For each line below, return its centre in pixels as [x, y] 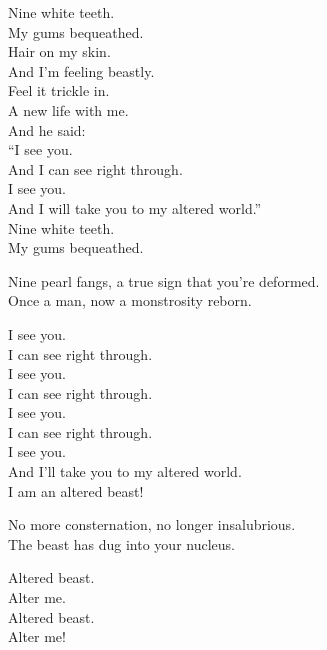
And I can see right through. [95, 168]
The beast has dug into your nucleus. [121, 543]
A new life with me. [68, 109]
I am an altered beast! [76, 490]
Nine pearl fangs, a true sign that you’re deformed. [164, 280]
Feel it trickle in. [59, 90]
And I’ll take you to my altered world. [125, 471]
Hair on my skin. [59, 51]
